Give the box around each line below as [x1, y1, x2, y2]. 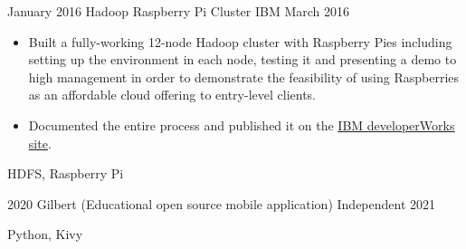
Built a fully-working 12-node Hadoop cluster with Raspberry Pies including [28, 32, 452, 51]
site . [28, 133, 52, 152]
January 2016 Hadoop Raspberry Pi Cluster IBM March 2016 [7, 2, 350, 20]
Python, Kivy [7, 225, 83, 244]
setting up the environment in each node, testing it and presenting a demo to [28, 50, 457, 69]
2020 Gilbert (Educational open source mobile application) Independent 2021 [7, 194, 436, 213]
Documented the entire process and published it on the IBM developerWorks [28, 115, 455, 134]
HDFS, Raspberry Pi [7, 164, 124, 183]
